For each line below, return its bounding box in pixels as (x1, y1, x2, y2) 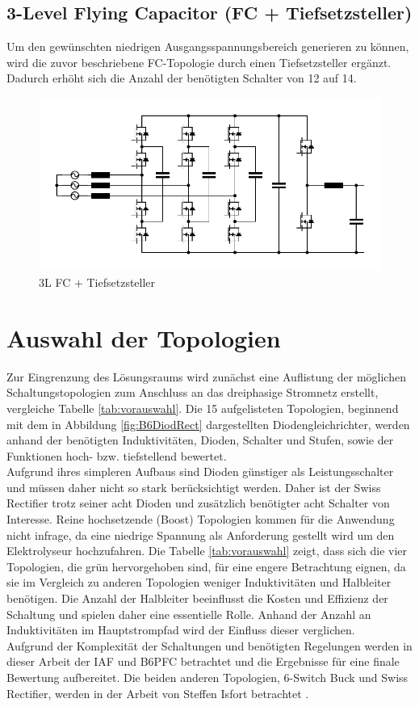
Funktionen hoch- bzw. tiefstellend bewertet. (6, 447, 227, 464)
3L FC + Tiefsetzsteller (39, 274, 156, 290)
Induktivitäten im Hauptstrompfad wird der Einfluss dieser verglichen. (6, 621, 355, 638)
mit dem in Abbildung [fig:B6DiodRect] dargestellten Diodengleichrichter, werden (6, 415, 410, 432)
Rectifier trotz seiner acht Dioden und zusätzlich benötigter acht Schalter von (6, 494, 390, 511)
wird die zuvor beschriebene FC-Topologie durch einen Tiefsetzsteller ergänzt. (6, 53, 392, 70)
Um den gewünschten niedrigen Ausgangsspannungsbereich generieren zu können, (6, 38, 409, 55)
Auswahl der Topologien (6, 321, 281, 354)
